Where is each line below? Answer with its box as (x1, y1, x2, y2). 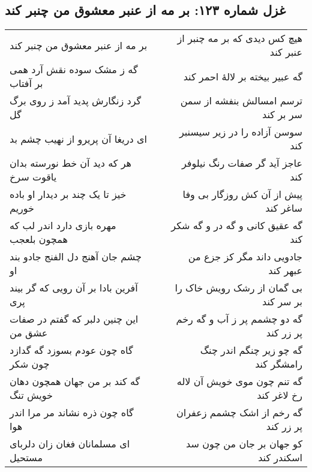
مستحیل (10, 450, 43, 465)
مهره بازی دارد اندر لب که (10, 218, 116, 233)
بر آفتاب (10, 76, 43, 91)
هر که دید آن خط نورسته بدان (10, 156, 131, 170)
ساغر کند (265, 201, 302, 215)
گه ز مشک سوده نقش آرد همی (10, 62, 138, 77)
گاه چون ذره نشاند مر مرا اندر (10, 405, 134, 420)
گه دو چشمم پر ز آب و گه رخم (176, 312, 302, 326)
